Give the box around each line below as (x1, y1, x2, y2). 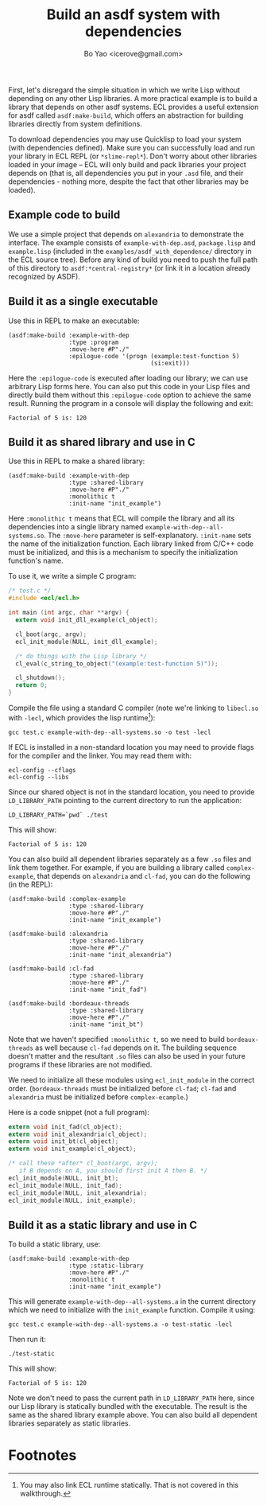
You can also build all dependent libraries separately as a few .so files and (8, 854, 252, 864)
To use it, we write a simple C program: (8, 572, 137, 581)
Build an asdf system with (46, 6, 221, 24)
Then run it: (8, 1335, 46, 1344)
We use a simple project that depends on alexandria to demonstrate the (8, 229, 245, 239)
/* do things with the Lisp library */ (15, 652, 148, 660)
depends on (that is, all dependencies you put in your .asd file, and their (8, 168, 244, 178)
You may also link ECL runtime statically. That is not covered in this (19, 1481, 239, 1490)
